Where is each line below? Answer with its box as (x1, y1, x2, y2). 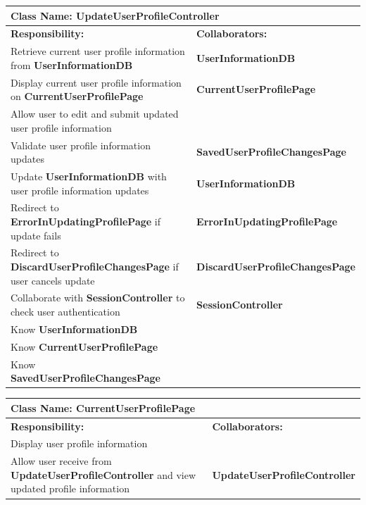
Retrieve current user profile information (11, 44, 185, 58)
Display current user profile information (11, 75, 182, 89)
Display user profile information (11, 436, 148, 451)
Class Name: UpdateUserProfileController (11, 8, 220, 23)
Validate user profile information (11, 137, 151, 152)
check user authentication (11, 304, 120, 319)
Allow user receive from (11, 454, 112, 468)
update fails (11, 227, 61, 242)
